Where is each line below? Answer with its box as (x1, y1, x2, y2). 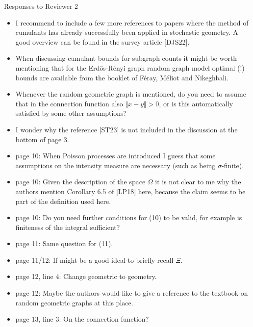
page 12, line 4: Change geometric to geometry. (15, 271, 157, 281)
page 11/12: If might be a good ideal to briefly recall (15, 254, 174, 265)
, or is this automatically (159, 98, 233, 108)
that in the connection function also (15, 98, 123, 108)
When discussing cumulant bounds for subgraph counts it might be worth (15, 53, 237, 63)
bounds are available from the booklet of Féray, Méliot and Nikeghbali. (15, 72, 228, 82)
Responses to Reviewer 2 (4, 1, 78, 11)
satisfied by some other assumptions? (15, 108, 127, 118)
